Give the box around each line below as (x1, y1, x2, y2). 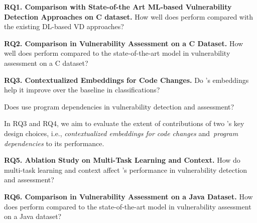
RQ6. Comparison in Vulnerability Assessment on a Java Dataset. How (4, 191, 253, 201)
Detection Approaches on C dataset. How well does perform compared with (4, 11, 253, 22)
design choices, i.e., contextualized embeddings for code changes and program (4, 128, 238, 138)
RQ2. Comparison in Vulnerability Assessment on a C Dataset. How (4, 38, 243, 48)
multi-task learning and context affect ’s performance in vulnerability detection (4, 164, 247, 175)
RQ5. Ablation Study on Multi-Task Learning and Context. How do (4, 155, 240, 165)
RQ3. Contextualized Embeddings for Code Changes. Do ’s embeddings (4, 74, 249, 85)
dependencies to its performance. (4, 138, 104, 148)
